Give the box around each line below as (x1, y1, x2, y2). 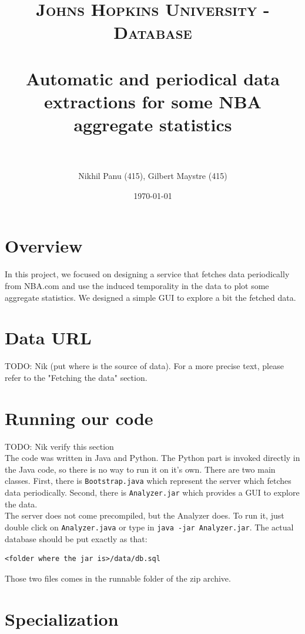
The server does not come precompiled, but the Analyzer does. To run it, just (5, 509, 284, 522)
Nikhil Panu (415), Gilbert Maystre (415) (78, 170, 227, 182)
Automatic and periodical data (26, 66, 280, 90)
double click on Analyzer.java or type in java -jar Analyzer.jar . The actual (5, 520, 294, 533)
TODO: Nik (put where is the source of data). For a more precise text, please (5, 360, 284, 372)
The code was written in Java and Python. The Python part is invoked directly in (5, 452, 300, 464)
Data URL (5, 326, 92, 350)
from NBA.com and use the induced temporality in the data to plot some (5, 279, 269, 291)
